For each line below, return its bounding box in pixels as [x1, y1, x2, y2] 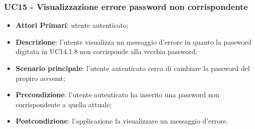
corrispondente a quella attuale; [15, 99, 112, 109]
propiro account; [15, 72, 65, 83]
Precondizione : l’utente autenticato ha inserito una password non [15, 89, 219, 100]
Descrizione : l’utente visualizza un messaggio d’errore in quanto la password [15, 36, 252, 47]
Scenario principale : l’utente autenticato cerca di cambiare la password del [15, 63, 250, 73]
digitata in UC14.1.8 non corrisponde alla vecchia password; [15, 46, 198, 57]
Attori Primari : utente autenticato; [15, 20, 129, 30]
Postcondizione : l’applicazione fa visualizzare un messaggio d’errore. [15, 116, 228, 126]
